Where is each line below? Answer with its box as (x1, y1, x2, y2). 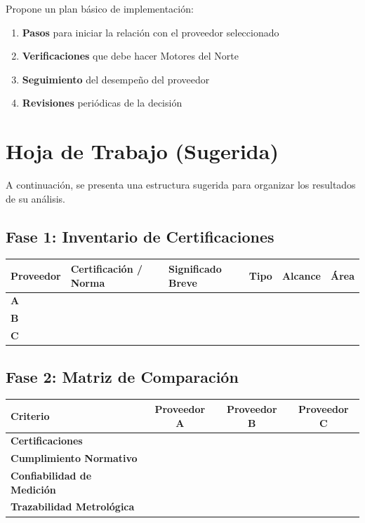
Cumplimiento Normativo (11, 451, 138, 466)
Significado (168, 261, 222, 276)
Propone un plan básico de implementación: (6, 1, 194, 15)
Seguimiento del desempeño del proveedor (22, 72, 210, 86)
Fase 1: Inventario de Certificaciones (6, 225, 274, 247)
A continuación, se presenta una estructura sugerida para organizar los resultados (6, 177, 356, 192)
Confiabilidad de (11, 468, 92, 483)
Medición (11, 482, 56, 496)
